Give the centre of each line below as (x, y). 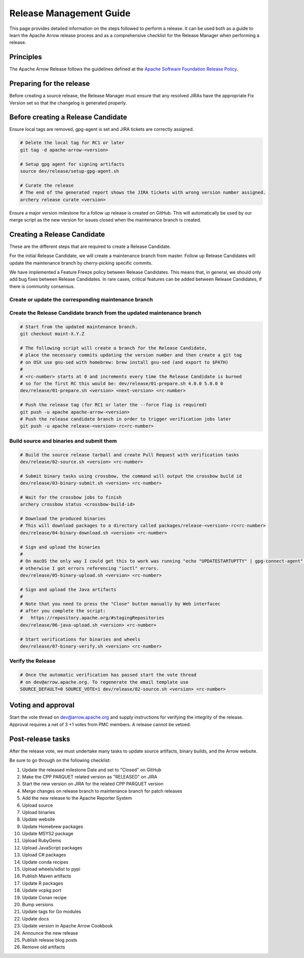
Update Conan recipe (44, 897)
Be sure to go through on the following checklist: (60, 760)
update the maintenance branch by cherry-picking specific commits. (81, 263)
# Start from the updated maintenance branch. (79, 327)
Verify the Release (32, 661)
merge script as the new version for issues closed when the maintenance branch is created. (105, 220)
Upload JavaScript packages (52, 847)
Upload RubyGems (42, 841)
